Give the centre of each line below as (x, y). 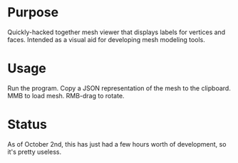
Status (27, 125)
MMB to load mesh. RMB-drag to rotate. (66, 95)
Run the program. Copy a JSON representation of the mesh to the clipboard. (119, 88)
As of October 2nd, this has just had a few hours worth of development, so (117, 144)
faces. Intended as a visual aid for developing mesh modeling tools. (106, 39)
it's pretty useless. (35, 152)
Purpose (33, 12)
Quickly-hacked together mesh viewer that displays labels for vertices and (117, 32)
